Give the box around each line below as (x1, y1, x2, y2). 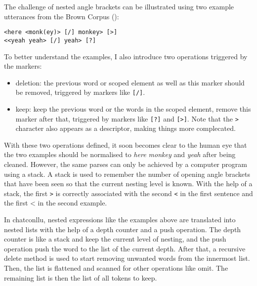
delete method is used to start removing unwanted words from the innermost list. (4, 253, 250, 263)
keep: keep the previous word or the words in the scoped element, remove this (15, 103, 251, 114)
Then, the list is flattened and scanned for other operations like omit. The (4, 262, 228, 273)
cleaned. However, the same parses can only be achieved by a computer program (4, 159, 247, 169)
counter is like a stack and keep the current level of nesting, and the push (4, 234, 226, 244)
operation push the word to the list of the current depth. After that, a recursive (4, 243, 246, 253)
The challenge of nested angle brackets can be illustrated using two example (4, 1, 234, 11)
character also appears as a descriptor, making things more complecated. (15, 123, 236, 133)
